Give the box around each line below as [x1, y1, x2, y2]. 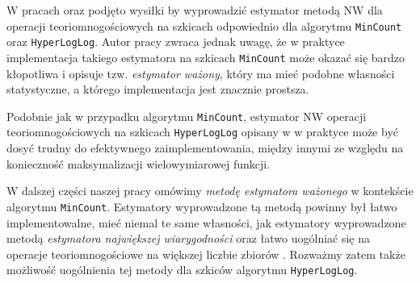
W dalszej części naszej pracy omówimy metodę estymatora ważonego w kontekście [6, 182, 414, 199]
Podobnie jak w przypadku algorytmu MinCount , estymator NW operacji [6, 107, 367, 124]
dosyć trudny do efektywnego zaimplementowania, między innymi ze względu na [6, 139, 404, 156]
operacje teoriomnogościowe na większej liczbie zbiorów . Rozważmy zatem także [6, 245, 405, 262]
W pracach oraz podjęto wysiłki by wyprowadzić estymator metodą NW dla [6, 2, 383, 18]
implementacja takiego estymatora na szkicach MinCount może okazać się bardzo [6, 48, 405, 65]
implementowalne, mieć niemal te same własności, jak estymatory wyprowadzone [6, 214, 406, 231]
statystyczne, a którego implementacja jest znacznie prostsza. [6, 81, 309, 98]
